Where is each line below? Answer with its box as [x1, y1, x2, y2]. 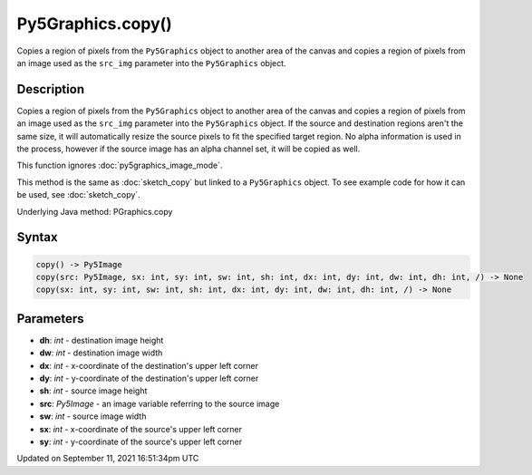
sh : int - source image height [39, 385, 148, 396]
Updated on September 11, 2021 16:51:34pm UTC [16, 453, 199, 464]
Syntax [16, 229, 58, 245]
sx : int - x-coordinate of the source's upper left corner [39, 423, 242, 434]
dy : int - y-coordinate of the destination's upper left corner [39, 373, 259, 384]
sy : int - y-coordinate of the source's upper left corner [39, 436, 243, 447]
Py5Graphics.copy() [16, 14, 172, 34]
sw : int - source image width [39, 411, 147, 422]
